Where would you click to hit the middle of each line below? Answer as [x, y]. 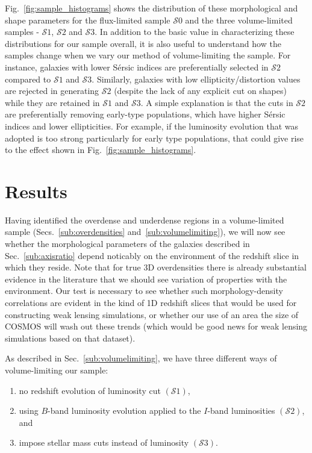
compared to [28, 79]
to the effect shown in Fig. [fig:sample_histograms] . [101, 150]
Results [36, 191]
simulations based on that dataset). [70, 338]
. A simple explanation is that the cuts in [217, 102]
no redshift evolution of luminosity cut [90, 390]
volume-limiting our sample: [57, 370]
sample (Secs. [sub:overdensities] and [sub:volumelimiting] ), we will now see [145, 232]
